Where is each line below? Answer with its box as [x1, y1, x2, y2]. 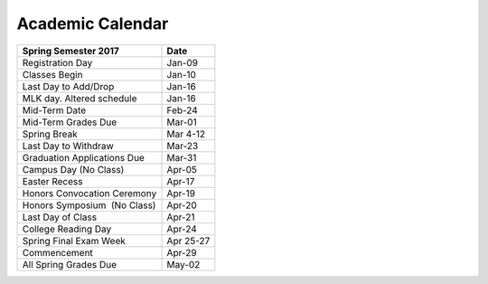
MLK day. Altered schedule [22, 91, 137, 104]
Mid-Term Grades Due [22, 116, 117, 128]
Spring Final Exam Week [22, 234, 126, 247]
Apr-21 [166, 211, 195, 223]
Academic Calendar [16, 14, 169, 33]
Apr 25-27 [166, 234, 211, 247]
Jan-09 [166, 56, 199, 69]
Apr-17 [166, 175, 195, 187]
